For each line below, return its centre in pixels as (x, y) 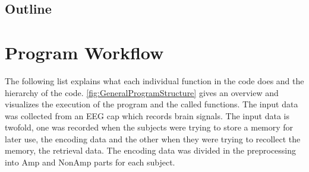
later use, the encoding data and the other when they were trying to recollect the (153, 138)
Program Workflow (84, 52)
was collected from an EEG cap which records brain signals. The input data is (147, 115)
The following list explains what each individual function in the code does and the (154, 80)
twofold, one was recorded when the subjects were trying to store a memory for (149, 127)
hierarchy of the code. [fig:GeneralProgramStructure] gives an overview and (142, 92)
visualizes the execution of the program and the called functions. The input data (152, 104)
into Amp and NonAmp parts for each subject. (90, 162)
